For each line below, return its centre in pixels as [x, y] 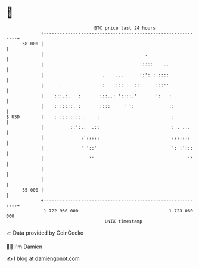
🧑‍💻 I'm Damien [24, 247]
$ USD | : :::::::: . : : [90, 117]
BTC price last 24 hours [125, 28]
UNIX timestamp [124, 221]
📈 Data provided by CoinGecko [45, 233]
